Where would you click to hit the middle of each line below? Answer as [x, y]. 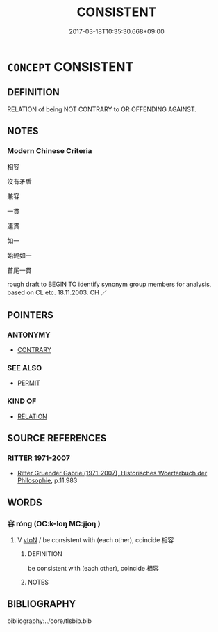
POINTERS [31, 315]
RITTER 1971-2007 [39, 458]
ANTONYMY [29, 335]
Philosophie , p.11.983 [47, 480]
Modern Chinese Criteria [50, 151]
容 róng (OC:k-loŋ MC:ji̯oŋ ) [54, 523]
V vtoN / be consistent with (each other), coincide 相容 [95, 540]
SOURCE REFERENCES [57, 438]
